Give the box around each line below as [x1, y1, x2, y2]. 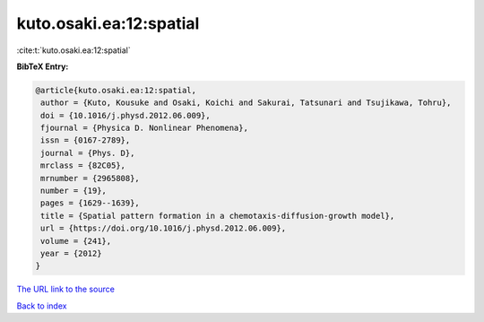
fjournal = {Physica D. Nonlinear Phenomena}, [40, 123, 248, 134]
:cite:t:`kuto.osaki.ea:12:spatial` [16, 45, 131, 56]
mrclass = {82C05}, [40, 161, 125, 170]
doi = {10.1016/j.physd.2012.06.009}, [40, 110, 211, 120]
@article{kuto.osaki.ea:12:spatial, [35, 85, 197, 95]
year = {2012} [40, 248, 102, 258]
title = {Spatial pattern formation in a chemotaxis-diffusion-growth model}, [40, 211, 395, 221]
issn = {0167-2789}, [40, 135, 131, 145]
